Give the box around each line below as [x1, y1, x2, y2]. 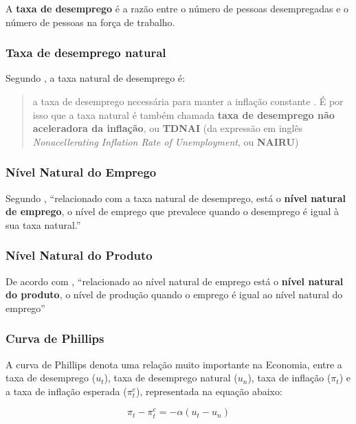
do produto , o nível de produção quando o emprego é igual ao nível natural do [5, 287, 343, 302]
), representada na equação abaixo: [136, 383, 282, 398]
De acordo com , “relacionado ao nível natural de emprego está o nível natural [5, 274, 344, 288]
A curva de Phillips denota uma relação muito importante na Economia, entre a [5, 357, 342, 371]
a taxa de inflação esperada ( [5, 383, 127, 398]
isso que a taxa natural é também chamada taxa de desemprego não [32, 107, 335, 122]
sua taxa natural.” [5, 217, 81, 232]
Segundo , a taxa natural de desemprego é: [5, 71, 186, 85]
